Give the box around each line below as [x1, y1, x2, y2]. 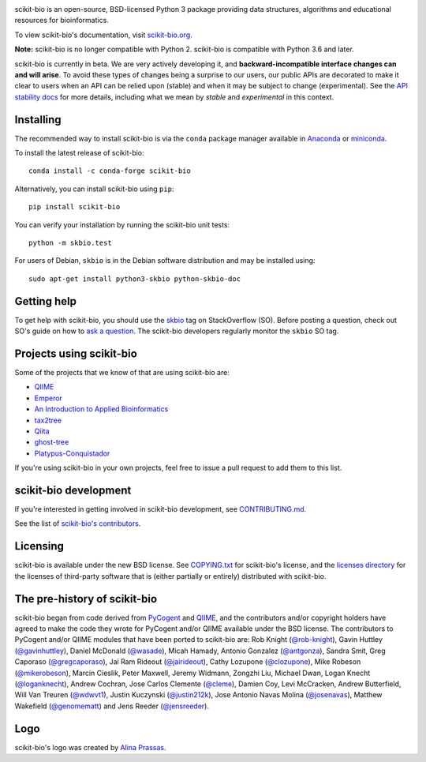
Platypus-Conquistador [34, 449, 110, 458]
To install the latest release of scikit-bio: [14, 148, 145, 158]
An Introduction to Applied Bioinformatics [34, 404, 169, 414]
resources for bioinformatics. [14, 16, 110, 25]
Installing [14, 113, 62, 126]
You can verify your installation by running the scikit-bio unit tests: [14, 220, 230, 229]
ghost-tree [34, 437, 69, 447]
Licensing [14, 539, 65, 553]
